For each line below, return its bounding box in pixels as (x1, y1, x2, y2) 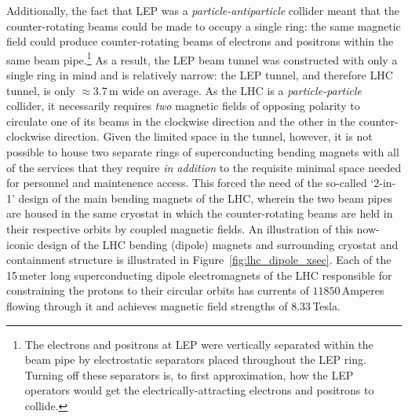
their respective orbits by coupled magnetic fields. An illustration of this (6, 220, 353, 236)
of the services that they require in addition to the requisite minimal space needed (6, 159, 402, 175)
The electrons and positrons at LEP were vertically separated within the (24, 335, 373, 352)
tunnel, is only (6, 82, 75, 98)
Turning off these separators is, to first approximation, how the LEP (24, 366, 354, 383)
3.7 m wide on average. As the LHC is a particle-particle (93, 82, 362, 98)
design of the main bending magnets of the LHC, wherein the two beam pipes (18, 189, 393, 206)
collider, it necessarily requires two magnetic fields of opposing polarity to (6, 97, 360, 114)
